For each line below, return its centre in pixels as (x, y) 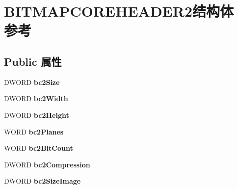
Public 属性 (33, 61)
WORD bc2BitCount (39, 148)
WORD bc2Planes (34, 131)
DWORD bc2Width (36, 98)
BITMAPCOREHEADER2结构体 (119, 11)
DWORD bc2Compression (47, 164)
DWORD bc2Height (37, 115)
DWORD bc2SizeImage (42, 181)
